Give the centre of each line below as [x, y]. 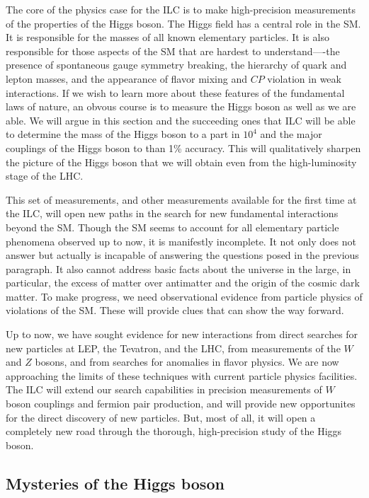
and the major [291, 134]
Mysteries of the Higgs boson [115, 483]
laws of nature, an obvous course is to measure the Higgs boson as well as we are [181, 106]
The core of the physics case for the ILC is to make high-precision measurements [181, 9]
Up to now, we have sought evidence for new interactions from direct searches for [182, 334]
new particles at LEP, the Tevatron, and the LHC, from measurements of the [173, 348]
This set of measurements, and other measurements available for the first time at [181, 199]
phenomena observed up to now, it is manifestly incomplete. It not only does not [181, 241]
